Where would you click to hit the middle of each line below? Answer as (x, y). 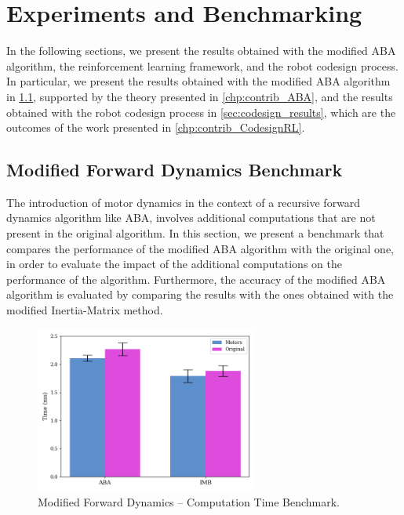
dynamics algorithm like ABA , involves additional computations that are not (191, 218)
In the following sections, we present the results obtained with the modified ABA (201, 51)
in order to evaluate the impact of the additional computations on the (174, 264)
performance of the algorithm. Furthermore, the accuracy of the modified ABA (196, 279)
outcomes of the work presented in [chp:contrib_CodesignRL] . (156, 127)
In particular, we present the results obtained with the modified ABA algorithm (198, 81)
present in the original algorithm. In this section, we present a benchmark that (195, 233)
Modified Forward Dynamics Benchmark (175, 170)
